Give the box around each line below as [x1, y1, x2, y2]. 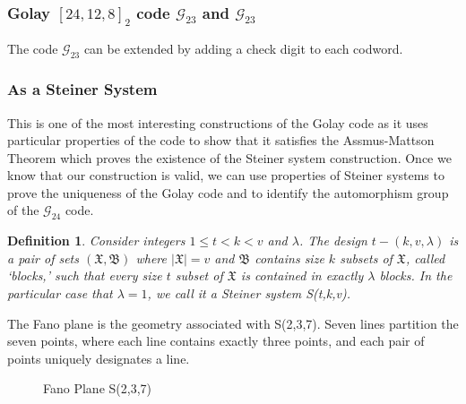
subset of [175, 266, 223, 285]
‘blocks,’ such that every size [7, 266, 162, 285]
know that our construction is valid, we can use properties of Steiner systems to [7, 166, 444, 185]
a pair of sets [7, 248, 79, 267]
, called [405, 248, 445, 267]
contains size [255, 248, 324, 267]
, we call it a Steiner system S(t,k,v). [147, 284, 350, 303]
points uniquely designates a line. [7, 348, 190, 367]
